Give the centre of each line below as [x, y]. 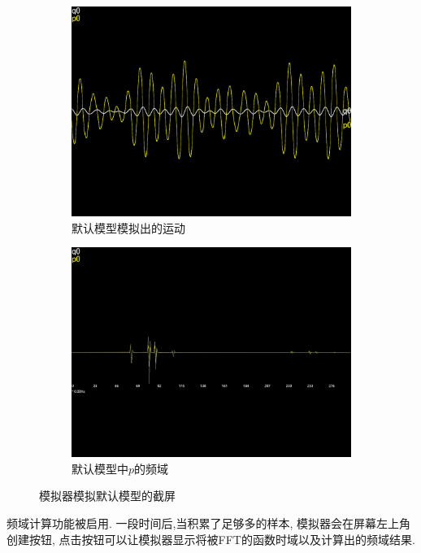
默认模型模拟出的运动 [128, 227]
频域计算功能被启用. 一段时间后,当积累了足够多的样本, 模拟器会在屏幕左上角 [208, 523]
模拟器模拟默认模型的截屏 [107, 496]
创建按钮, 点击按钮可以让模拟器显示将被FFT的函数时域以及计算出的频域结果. [211, 539]
